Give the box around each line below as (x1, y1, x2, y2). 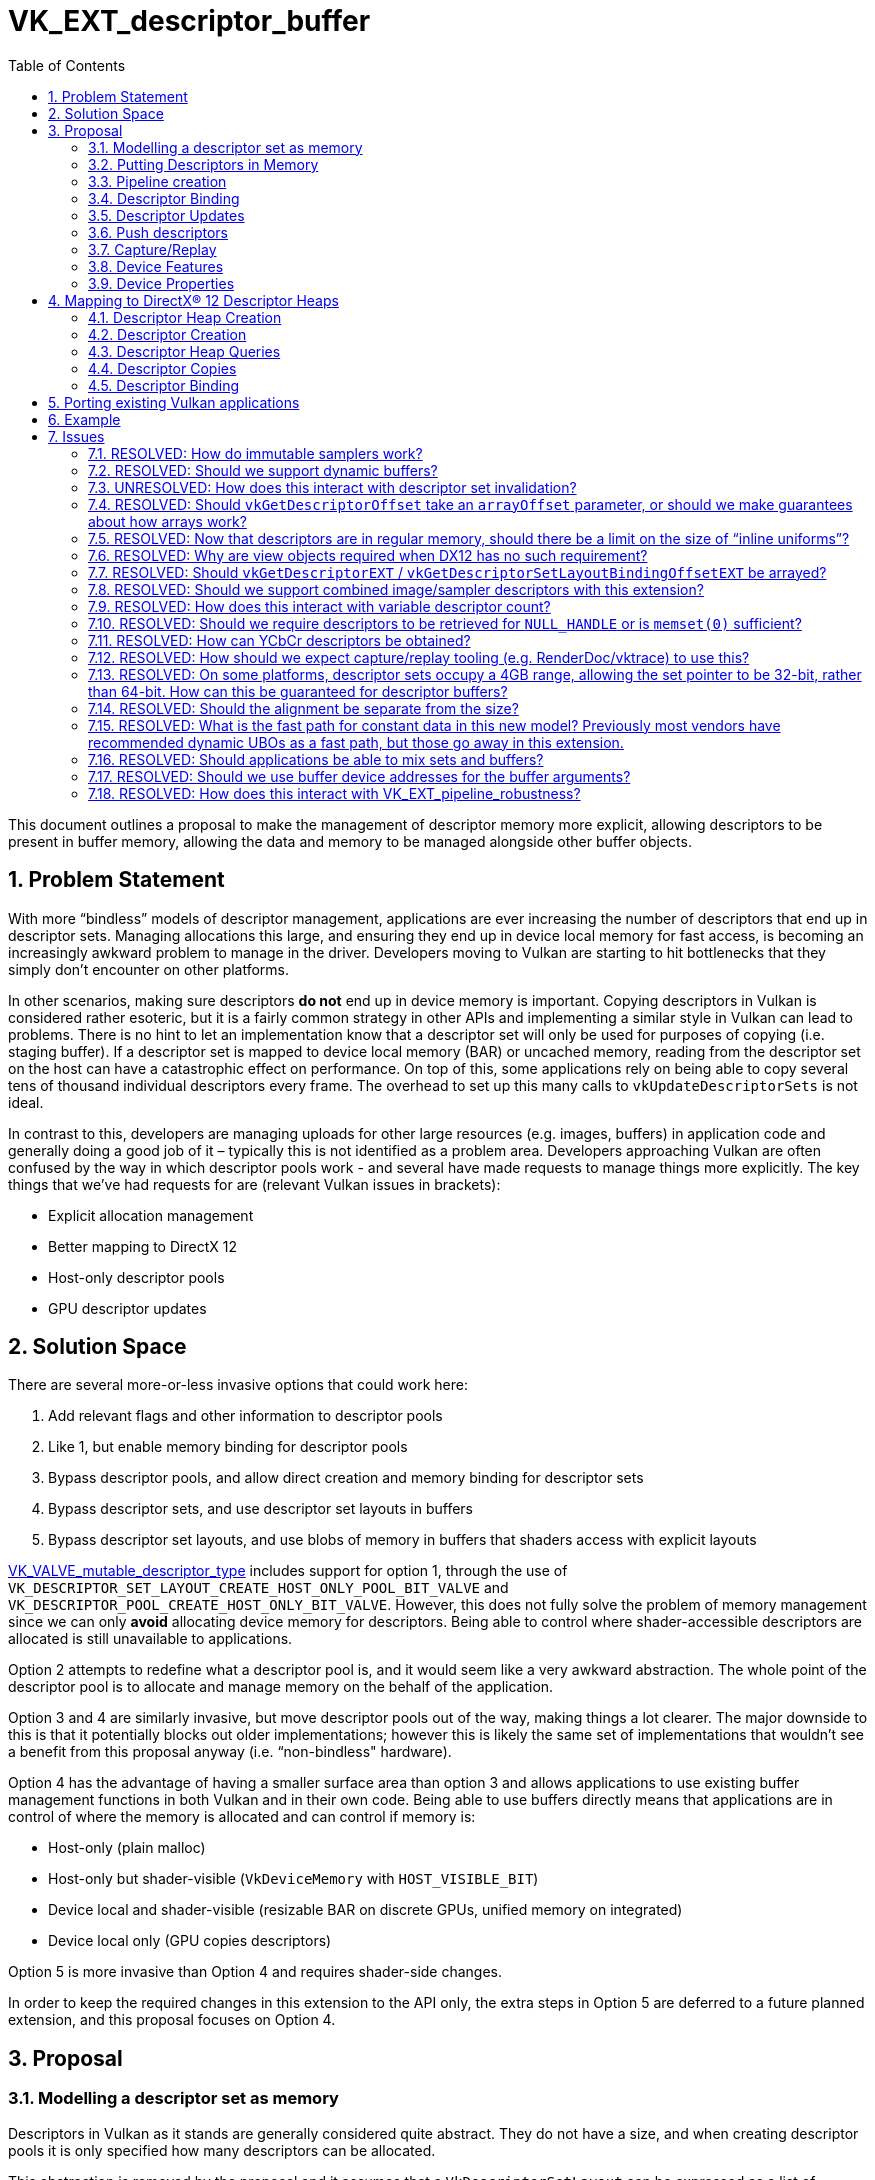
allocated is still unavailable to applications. (8, 1630, 293, 1648)
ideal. (8, 1093, 44, 1111)
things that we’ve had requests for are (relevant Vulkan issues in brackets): (8, 1175, 501, 1193)
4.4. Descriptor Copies (88, 359, 237, 377)
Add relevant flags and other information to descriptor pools (48, 1407, 443, 1425)
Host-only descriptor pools (48, 1268, 225, 1286)
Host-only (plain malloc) (48, 1839, 206, 1857)
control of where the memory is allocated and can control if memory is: (8, 1808, 476, 1826)
